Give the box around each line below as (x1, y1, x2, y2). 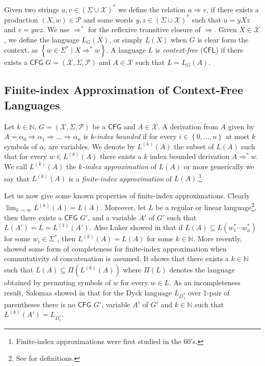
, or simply (109, 34, 143, 44)
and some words (84, 14, 134, 25)
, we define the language (4, 34, 79, 44)
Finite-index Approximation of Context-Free (4, 82, 243, 98)
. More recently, (193, 233, 242, 244)
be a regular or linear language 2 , (155, 200, 257, 213)
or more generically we (183, 161, 254, 171)
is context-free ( (155, 44, 203, 55)
